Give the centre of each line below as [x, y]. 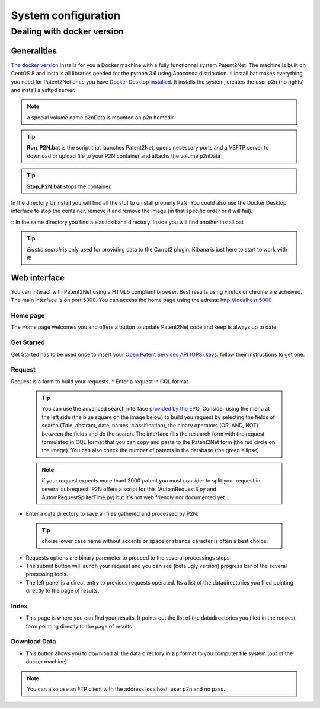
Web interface [38, 277]
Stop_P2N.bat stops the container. [69, 186]
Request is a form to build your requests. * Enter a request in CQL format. [100, 381]
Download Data [33, 642]
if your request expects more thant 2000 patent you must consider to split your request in [151, 481]
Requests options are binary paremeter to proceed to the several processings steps [128, 557]
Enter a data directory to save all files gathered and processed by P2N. [112, 514]
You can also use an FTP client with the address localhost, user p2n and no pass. [126, 689]
